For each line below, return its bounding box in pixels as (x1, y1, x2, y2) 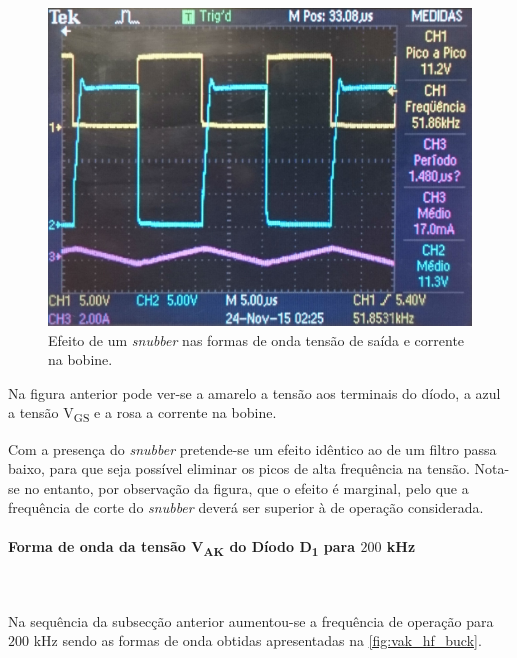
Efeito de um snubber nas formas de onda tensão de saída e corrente (48, 329, 465, 350)
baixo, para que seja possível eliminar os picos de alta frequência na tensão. (8, 458, 470, 479)
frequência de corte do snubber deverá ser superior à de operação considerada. (8, 497, 484, 518)
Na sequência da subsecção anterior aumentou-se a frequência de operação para (8, 610, 494, 631)
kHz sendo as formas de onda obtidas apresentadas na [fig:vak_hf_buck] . (33, 630, 482, 651)
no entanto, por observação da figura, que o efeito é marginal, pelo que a (24, 477, 469, 498)
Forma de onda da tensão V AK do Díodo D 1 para (8, 536, 356, 560)
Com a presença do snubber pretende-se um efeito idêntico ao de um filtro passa (8, 438, 497, 459)
